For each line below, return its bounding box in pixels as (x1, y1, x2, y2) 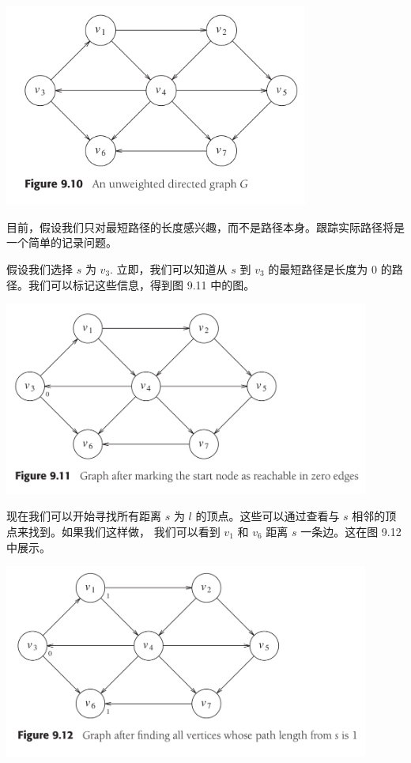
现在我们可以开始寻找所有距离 (6, 508, 161, 524)
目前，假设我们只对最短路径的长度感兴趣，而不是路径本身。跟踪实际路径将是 (6, 218, 405, 235)
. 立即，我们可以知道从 (110, 261, 228, 278)
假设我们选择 (6, 261, 73, 278)
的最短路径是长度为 (268, 261, 368, 278)
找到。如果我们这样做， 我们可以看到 (28, 523, 221, 539)
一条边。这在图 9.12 (300, 523, 402, 539)
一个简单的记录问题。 (6, 234, 117, 251)
